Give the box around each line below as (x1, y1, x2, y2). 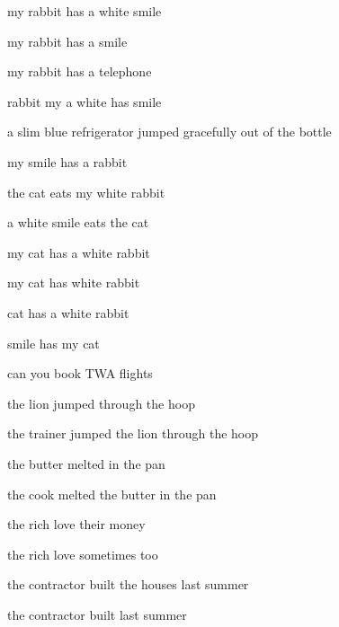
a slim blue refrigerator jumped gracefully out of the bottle (7, 122, 332, 141)
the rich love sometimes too (7, 544, 158, 563)
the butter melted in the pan (7, 454, 165, 472)
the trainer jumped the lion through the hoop (7, 424, 259, 443)
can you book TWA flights (7, 364, 153, 383)
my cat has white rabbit (7, 273, 140, 292)
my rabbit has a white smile (7, 2, 162, 20)
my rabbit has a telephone (7, 62, 152, 81)
